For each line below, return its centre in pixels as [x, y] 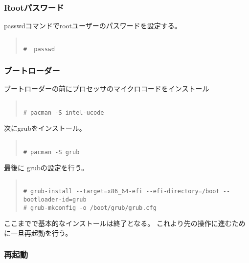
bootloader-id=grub [55, 200]
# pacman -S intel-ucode [64, 112]
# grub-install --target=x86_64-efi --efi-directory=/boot [121, 192]
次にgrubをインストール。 [45, 128]
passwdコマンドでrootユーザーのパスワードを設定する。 [93, 26]
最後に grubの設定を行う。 [46, 168]
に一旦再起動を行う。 [38, 233]
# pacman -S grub [51, 152]
